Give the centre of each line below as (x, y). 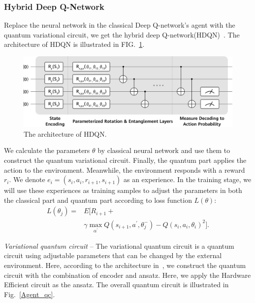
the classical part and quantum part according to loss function (98, 200)
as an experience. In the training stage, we (187, 179)
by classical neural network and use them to (164, 150)
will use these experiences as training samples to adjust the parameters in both (123, 190)
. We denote (27, 179)
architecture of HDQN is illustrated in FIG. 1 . (74, 44)
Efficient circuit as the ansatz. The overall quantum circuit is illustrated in (116, 284)
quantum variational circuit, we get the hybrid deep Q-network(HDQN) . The (122, 34)
